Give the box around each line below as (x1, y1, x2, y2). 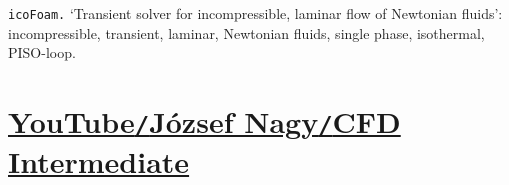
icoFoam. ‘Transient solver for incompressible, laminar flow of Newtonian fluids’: (8, 3, 503, 23)
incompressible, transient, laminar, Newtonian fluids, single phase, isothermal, (8, 22, 485, 43)
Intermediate (8, 141, 190, 182)
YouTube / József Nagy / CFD (8, 101, 401, 142)
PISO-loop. (8, 42, 76, 63)
